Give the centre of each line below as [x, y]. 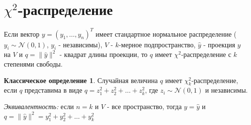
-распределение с [206, 54]
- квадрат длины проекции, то [104, 54]
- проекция [219, 44]
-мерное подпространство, [157, 44]
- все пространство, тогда [144, 106]
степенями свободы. [33, 64]
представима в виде [53, 90]
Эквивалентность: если [39, 106]
